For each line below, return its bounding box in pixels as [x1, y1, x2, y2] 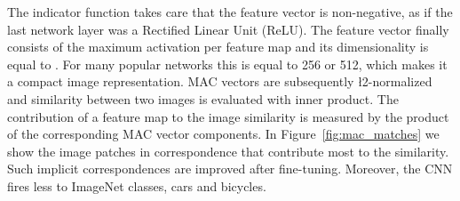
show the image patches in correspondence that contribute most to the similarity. [7, 141, 449, 160]
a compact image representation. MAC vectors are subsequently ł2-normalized [7, 72, 432, 91]
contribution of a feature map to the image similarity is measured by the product [7, 107, 449, 125]
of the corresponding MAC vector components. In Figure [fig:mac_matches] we [7, 125, 440, 143]
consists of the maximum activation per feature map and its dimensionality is [7, 37, 429, 56]
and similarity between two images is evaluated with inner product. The [7, 89, 399, 108]
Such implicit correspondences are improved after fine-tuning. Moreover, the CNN [7, 159, 453, 178]
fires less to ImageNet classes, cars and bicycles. [7, 176, 266, 195]
